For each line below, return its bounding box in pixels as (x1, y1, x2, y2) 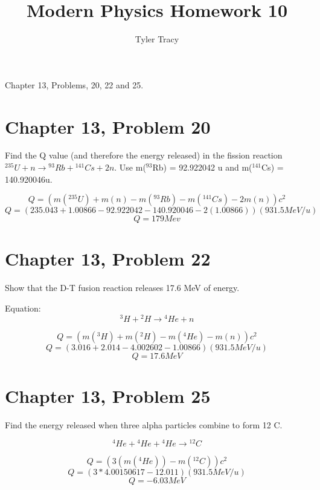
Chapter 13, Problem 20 (5, 114, 211, 139)
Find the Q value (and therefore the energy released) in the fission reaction (5, 149, 283, 162)
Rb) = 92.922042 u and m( (152, 161, 252, 174)
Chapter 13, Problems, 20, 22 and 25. (5, 78, 144, 91)
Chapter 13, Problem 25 (5, 383, 211, 408)
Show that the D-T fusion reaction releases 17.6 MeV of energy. (5, 281, 240, 294)
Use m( (119, 161, 146, 174)
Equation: (5, 301, 41, 314)
